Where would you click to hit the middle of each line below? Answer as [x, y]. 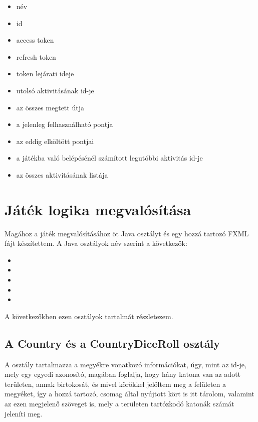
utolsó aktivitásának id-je [55, 90]
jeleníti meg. [24, 413]
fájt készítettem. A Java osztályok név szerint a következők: [96, 243]
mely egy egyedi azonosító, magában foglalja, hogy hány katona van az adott [123, 374]
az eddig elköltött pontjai [55, 141]
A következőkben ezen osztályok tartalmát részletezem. [89, 316]
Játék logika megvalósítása [98, 209]
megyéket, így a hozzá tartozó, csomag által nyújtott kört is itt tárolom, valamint [130, 394]
